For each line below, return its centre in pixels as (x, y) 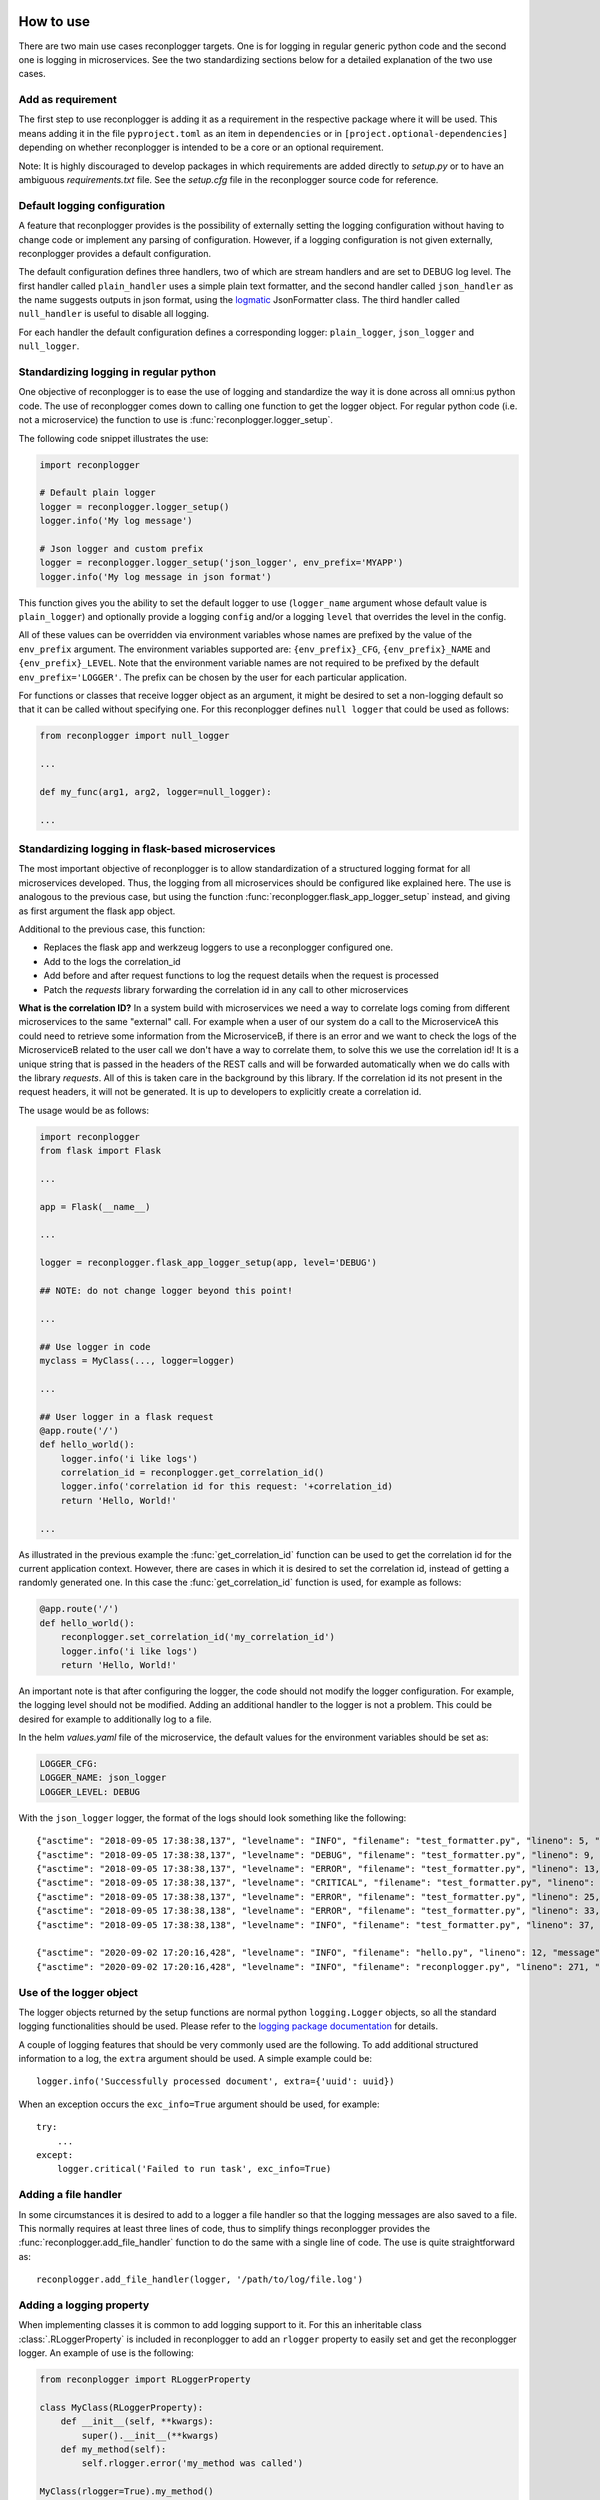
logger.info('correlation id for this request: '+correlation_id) (227, 1486)
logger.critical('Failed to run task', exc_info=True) (194, 2169)
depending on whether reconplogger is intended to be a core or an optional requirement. (201, 147)
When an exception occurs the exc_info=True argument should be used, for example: (199, 2104)
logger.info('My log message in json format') (155, 576)
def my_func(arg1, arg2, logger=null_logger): (155, 791)
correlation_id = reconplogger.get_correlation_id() (192, 1473)
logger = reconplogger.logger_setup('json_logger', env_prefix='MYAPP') (221, 563)
